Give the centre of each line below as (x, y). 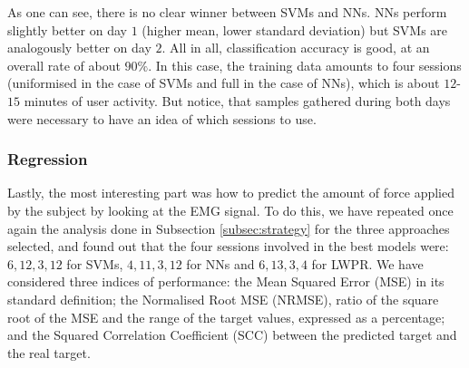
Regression (48, 159)
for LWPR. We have (367, 263)
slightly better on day (67, 29)
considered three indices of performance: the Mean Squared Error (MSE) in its (226, 281)
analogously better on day (79, 48)
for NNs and (220, 263)
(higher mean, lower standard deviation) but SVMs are (295, 29)
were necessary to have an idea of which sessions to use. (162, 118)
